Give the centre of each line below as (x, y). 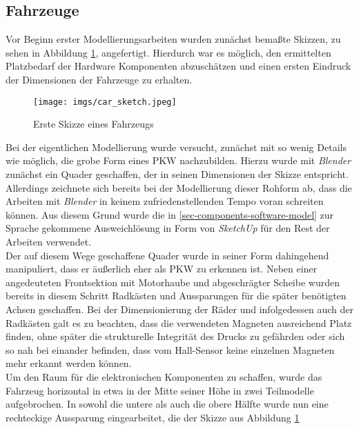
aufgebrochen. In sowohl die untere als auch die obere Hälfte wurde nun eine (167, 404)
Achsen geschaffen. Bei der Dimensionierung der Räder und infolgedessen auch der (179, 309)
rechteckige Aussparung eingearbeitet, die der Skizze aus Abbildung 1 (153, 417)
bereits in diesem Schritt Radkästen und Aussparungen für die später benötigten (176, 296)
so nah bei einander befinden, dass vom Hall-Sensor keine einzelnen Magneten (170, 349)
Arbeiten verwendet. (49, 241)
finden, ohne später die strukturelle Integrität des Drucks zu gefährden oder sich (175, 336)
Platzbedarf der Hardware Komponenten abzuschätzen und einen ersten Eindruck (178, 66)
